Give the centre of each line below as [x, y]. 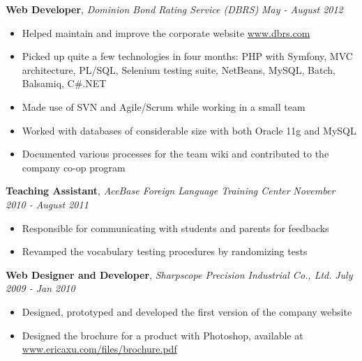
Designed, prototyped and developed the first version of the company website [187, 311]
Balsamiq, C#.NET [64, 83]
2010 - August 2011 [47, 204]
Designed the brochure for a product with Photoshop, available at [163, 335]
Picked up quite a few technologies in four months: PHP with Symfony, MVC [187, 56]
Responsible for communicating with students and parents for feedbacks [175, 228]
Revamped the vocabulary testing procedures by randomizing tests [165, 251]
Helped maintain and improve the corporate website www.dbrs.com [166, 32]
